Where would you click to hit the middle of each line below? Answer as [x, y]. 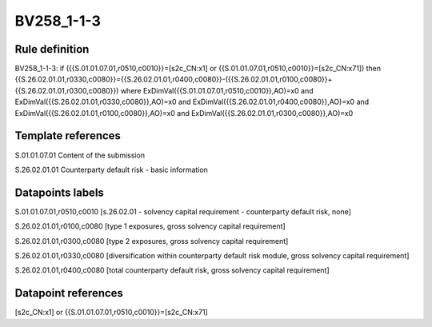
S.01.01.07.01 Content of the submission [80, 155]
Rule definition [52, 49]
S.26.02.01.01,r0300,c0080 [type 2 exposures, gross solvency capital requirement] [152, 241]
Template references [68, 136]
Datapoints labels [59, 192]
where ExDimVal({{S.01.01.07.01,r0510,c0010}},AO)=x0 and [217, 90]
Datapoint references [69, 293]
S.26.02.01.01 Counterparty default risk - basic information [111, 169]
